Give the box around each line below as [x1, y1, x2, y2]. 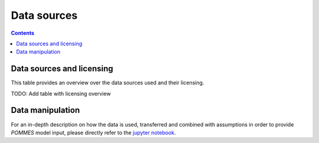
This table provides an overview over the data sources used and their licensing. [11, 79, 204, 87]
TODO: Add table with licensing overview [11, 90, 111, 97]
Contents [11, 29, 35, 36]
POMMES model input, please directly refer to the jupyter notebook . [11, 129, 176, 136]
